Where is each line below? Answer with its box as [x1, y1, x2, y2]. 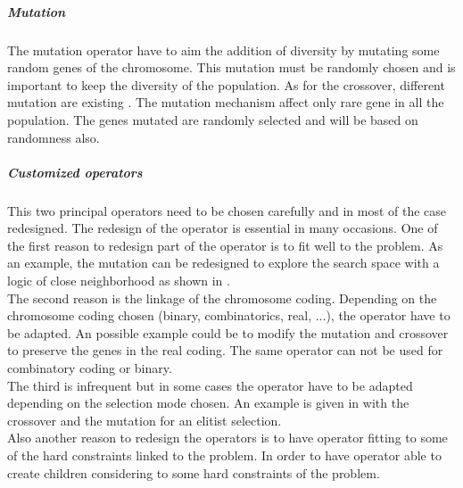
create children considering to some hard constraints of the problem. [7, 463, 380, 482]
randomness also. [7, 128, 100, 146]
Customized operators [7, 162, 143, 181]
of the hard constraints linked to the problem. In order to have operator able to [7, 446, 442, 464]
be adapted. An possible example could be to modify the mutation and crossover [7, 323, 449, 342]
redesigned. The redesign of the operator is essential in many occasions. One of [7, 219, 438, 237]
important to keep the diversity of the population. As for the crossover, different [7, 75, 445, 94]
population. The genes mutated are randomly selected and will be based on [7, 110, 418, 128]
